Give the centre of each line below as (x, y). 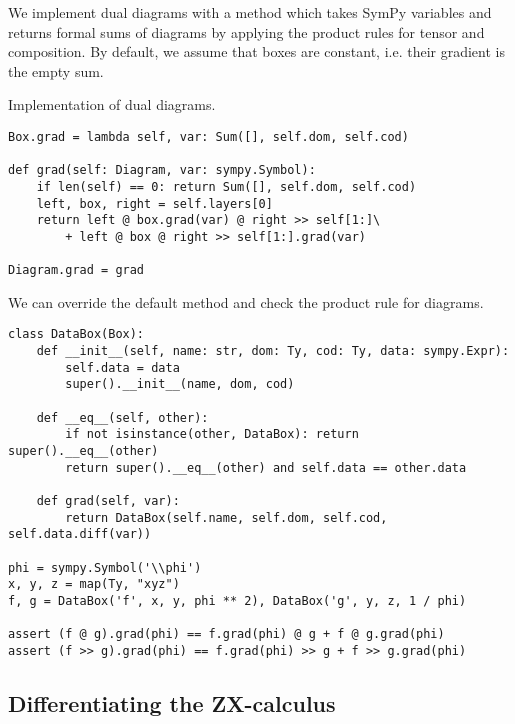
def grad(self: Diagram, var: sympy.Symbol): (162, 170)
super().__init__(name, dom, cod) (180, 384)
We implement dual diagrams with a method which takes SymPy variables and (250, 12)
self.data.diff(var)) (80, 534)
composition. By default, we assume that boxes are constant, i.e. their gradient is (256, 51)
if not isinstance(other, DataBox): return (212, 434)
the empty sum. (56, 70)
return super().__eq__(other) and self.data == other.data (266, 467)
